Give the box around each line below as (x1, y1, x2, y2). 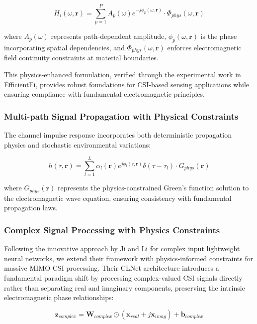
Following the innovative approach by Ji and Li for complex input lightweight (4, 243, 240, 254)
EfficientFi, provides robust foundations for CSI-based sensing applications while (4, 79, 250, 89)
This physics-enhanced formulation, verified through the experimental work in (4, 69, 241, 79)
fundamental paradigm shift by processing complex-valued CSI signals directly (4, 272, 243, 283)
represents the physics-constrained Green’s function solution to (58, 182, 249, 193)
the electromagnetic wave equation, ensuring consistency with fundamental (4, 192, 232, 203)
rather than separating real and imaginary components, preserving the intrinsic (4, 282, 245, 293)
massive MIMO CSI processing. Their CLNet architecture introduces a (4, 263, 219, 273)
